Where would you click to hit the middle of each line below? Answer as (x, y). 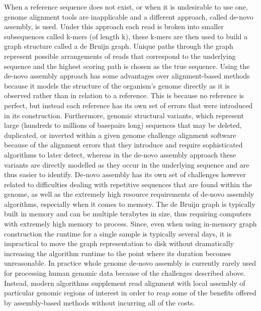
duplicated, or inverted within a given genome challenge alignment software (120, 135)
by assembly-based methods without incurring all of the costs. (100, 302)
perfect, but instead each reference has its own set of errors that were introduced (128, 105)
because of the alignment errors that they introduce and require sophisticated (123, 145)
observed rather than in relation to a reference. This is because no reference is (124, 95)
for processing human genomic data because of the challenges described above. (125, 273)
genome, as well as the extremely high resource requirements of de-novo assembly (129, 194)
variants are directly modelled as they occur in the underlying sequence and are (127, 164)
